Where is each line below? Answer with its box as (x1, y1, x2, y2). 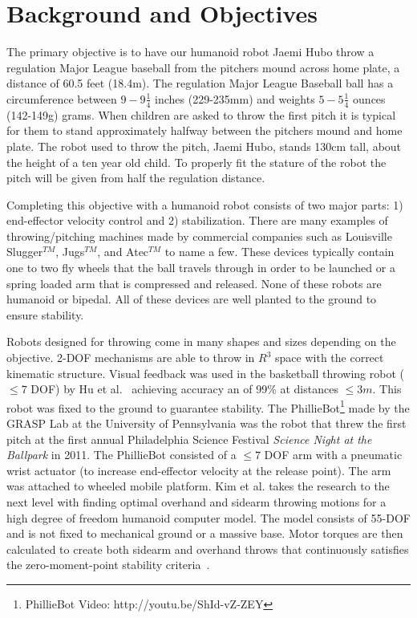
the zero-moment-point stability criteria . (6, 556, 210, 573)
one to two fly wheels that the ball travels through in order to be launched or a (6, 259, 395, 276)
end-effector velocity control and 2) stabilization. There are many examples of (6, 212, 388, 229)
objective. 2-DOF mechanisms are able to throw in (6, 349, 255, 366)
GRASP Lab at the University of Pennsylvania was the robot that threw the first (6, 415, 407, 432)
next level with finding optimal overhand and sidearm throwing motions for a (6, 494, 387, 510)
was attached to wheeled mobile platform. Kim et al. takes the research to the (6, 478, 390, 494)
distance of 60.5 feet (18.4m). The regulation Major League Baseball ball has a (6, 75, 394, 91)
